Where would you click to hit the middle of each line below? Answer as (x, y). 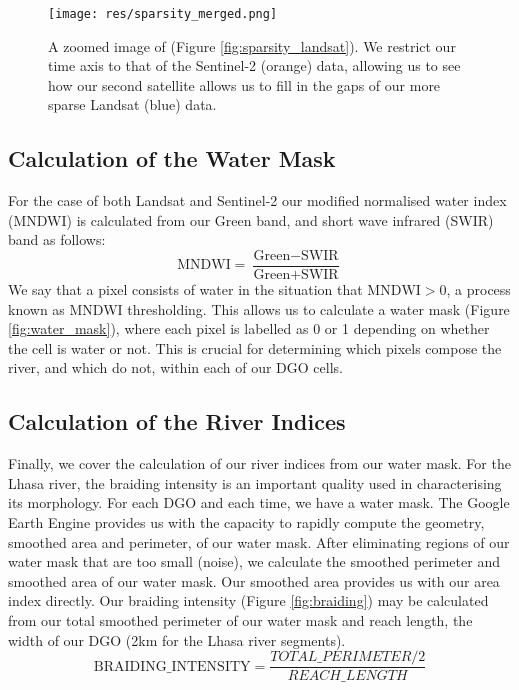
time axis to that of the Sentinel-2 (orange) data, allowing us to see (254, 65)
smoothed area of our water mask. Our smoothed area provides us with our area (254, 580)
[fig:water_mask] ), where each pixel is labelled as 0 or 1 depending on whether (249, 328)
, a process (478, 289)
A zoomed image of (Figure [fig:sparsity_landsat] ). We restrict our (252, 45)
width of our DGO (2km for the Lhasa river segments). (177, 639)
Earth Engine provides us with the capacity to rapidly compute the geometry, (246, 522)
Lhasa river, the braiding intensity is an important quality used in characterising (255, 482)
